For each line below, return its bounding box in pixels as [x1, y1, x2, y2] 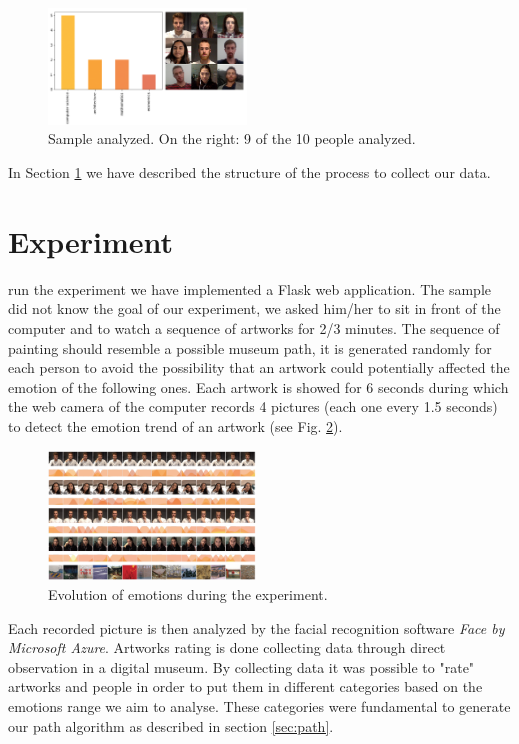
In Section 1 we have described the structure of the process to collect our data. [8, 162, 491, 183]
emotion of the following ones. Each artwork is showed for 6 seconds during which [8, 376, 509, 397]
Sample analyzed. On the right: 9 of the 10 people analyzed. [48, 128, 416, 149]
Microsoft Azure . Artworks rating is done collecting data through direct [8, 637, 446, 658]
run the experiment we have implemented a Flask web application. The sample [8, 278, 491, 299]
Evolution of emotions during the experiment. [48, 583, 328, 604]
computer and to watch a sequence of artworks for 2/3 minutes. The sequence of [8, 317, 500, 338]
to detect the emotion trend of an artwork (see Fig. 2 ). [8, 415, 343, 436]
